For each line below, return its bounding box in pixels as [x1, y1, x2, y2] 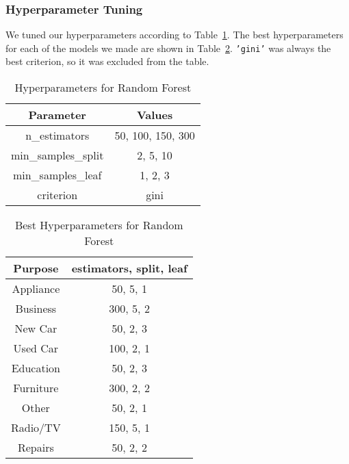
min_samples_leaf [12, 167, 102, 183]
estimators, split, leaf [71, 260, 188, 276]
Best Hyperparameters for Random [14, 217, 183, 233]
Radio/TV [11, 420, 61, 436]
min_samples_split [11, 147, 104, 164]
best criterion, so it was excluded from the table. [5, 54, 209, 68]
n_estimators [25, 127, 90, 144]
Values [136, 107, 173, 123]
